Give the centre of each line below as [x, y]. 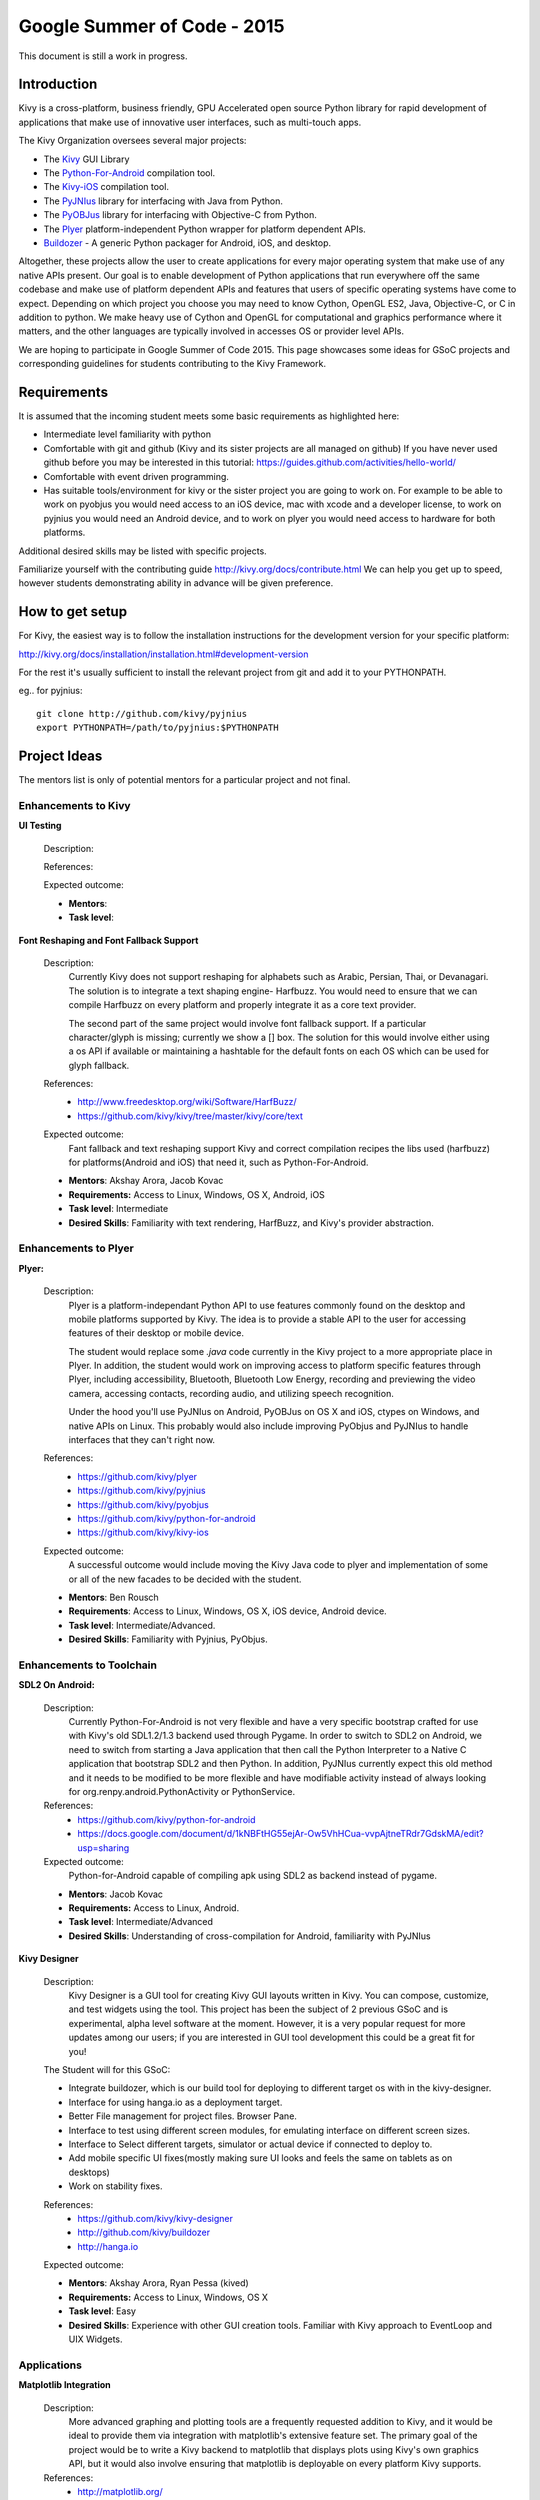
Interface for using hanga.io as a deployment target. [175, 2102]
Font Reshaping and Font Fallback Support [108, 940]
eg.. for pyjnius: [51, 691]
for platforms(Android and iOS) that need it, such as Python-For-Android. [218, 1162]
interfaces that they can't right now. [141, 1440]
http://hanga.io [108, 2246]
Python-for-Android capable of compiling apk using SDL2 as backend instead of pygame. [252, 1876]
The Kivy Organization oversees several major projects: [132, 141]
